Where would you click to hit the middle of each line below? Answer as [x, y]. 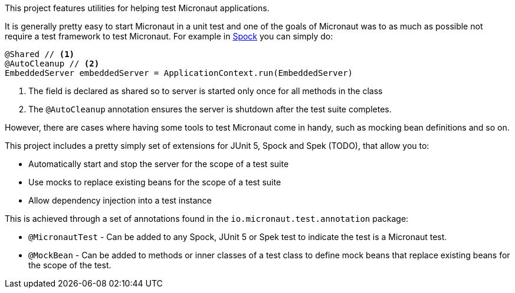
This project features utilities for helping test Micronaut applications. [137, 8]
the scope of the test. [70, 265]
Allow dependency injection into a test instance [120, 200]
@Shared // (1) [40, 54]
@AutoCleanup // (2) [52, 64]
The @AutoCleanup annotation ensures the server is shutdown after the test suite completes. [210, 109]
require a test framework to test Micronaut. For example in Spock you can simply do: [169, 36]
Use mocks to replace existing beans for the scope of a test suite [155, 182]
